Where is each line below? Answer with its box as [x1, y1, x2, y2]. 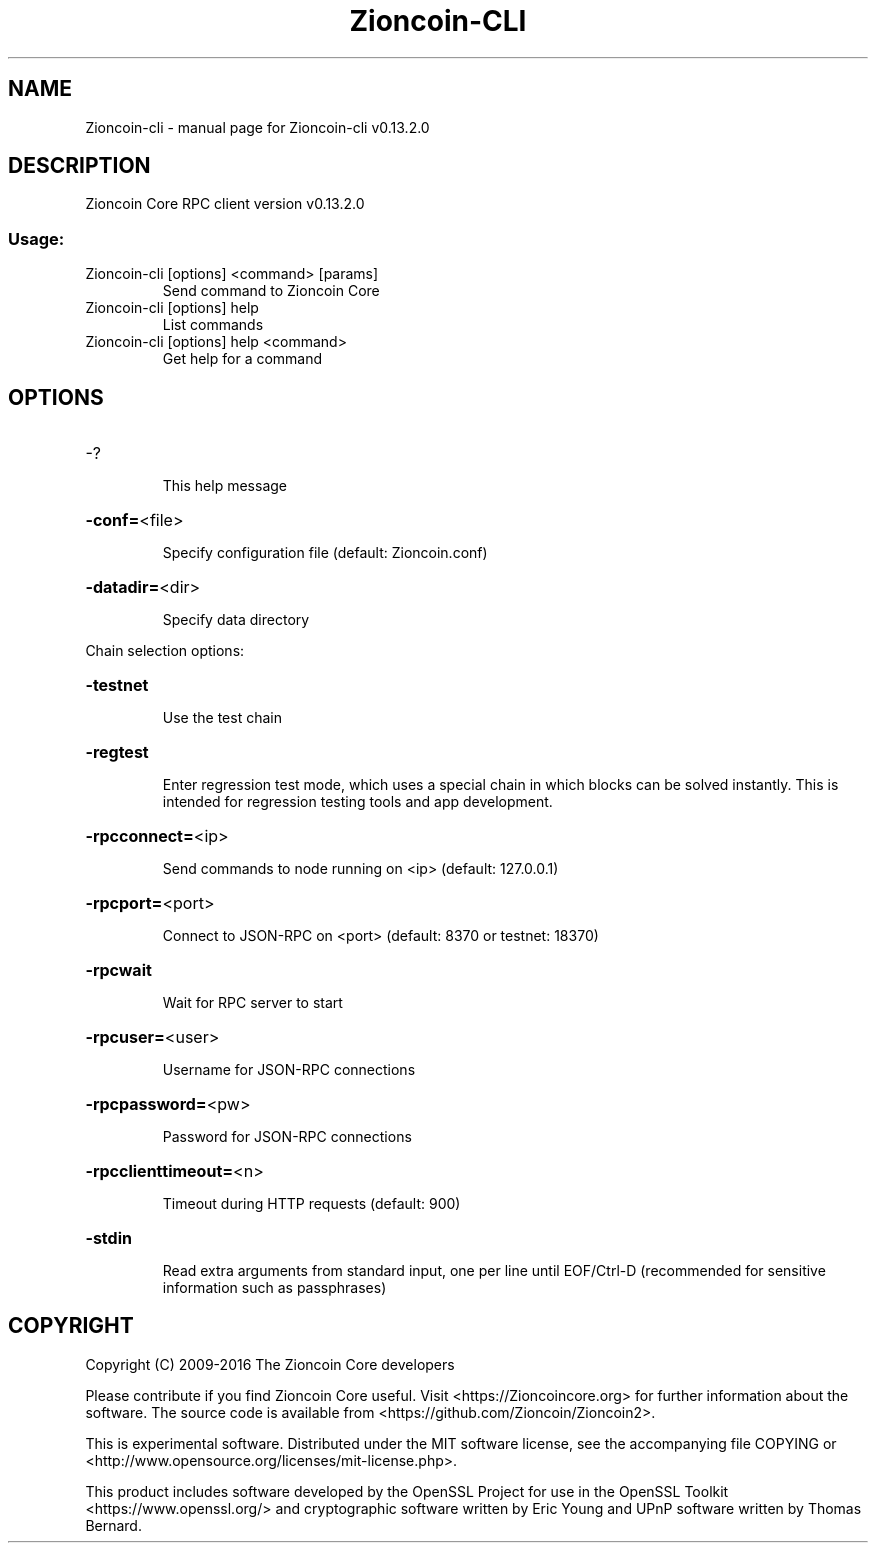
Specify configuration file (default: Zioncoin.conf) [162, 544, 488, 562]
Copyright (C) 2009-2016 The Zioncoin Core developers [85, 1355, 455, 1373]
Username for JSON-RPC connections [162, 1061, 416, 1079]
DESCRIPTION [8, 153, 151, 179]
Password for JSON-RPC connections [162, 1128, 412, 1146]
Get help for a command [162, 350, 323, 368]
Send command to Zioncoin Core [162, 282, 380, 300]
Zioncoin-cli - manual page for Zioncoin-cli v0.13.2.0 [85, 118, 430, 136]
